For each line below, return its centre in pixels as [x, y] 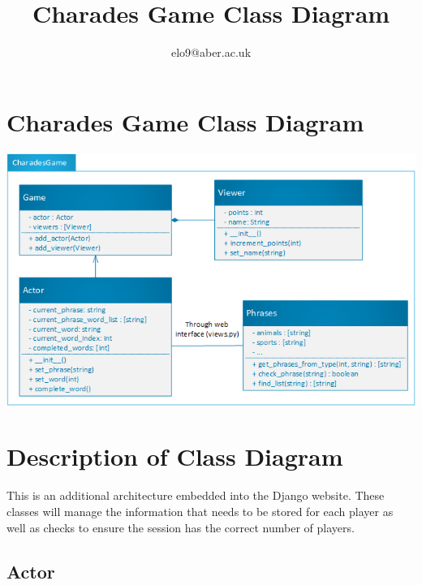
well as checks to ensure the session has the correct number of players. [181, 527]
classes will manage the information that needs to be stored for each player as [200, 511]
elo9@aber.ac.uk [211, 52]
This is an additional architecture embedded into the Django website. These [196, 495]
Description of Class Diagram [175, 456]
